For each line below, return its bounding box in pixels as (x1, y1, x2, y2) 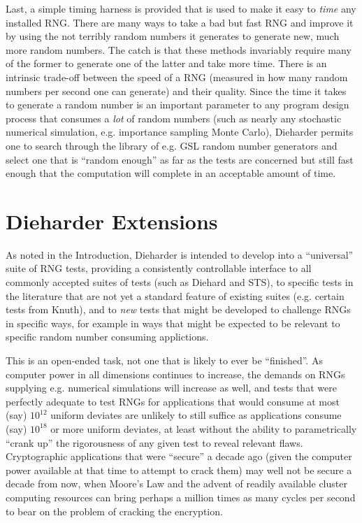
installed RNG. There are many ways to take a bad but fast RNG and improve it (6, 15, 354, 29)
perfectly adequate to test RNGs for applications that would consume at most (6, 394, 340, 408)
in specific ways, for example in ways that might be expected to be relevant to (6, 315, 340, 330)
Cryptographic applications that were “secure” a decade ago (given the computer (6, 449, 352, 464)
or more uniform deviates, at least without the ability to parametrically (50, 421, 357, 436)
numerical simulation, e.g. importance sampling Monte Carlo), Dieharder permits (6, 124, 354, 139)
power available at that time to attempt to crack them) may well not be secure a (6, 462, 352, 477)
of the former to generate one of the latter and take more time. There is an (6, 56, 327, 71)
